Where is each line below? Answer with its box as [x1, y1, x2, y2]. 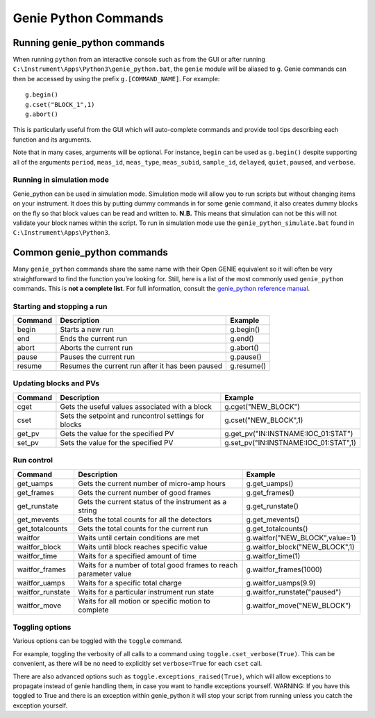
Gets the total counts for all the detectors [78, 515, 212, 524]
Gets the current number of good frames [78, 487, 211, 497]
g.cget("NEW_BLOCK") [224, 401, 300, 411]
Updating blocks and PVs [12, 378, 100, 388]
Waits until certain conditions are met [78, 533, 200, 542]
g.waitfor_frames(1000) [246, 565, 323, 574]
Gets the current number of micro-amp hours [78, 478, 226, 488]
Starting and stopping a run [12, 301, 108, 311]
